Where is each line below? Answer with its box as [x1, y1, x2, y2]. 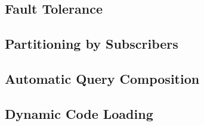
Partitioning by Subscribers [5, 34, 178, 53]
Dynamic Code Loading [5, 104, 153, 122]
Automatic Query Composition [5, 69, 200, 87]
